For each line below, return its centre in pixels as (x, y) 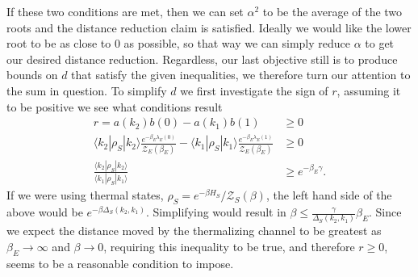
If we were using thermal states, (85, 195)
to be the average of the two (332, 11)
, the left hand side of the (329, 195)
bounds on (32, 75)
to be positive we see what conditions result (115, 106)
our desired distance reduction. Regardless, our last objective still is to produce (202, 59)
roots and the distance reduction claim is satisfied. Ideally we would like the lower (209, 27)
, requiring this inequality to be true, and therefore (229, 246)
